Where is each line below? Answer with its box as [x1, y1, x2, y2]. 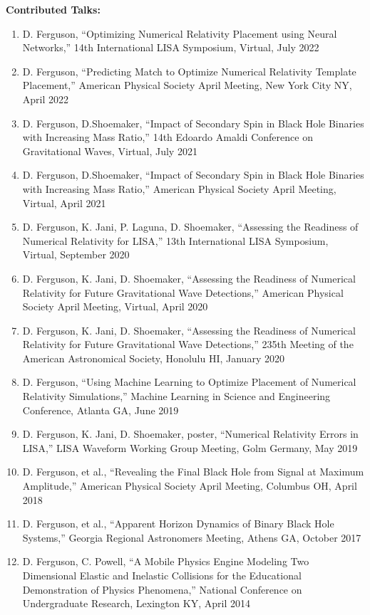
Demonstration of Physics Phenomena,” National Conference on [22, 582, 302, 596]
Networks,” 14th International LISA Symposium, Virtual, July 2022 [22, 40, 319, 55]
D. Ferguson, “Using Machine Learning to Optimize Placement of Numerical [22, 374, 356, 389]
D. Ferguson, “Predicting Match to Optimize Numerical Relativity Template [22, 63, 356, 78]
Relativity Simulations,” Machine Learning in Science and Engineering [22, 389, 331, 404]
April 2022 [22, 91, 69, 106]
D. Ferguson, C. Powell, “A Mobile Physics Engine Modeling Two [22, 554, 309, 569]
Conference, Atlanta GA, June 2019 [22, 402, 179, 417]
